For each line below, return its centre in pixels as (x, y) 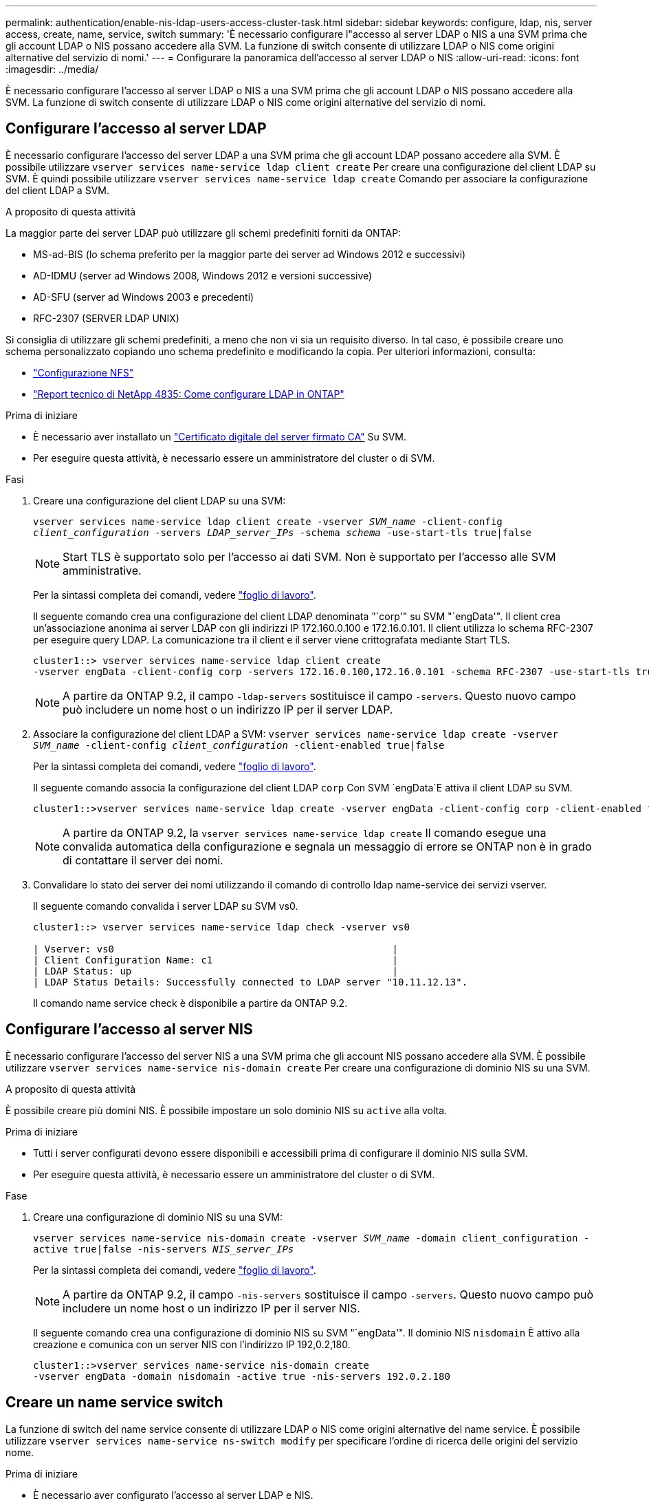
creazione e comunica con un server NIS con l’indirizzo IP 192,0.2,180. (192, 1344)
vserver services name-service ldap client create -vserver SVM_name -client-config (268, 521)
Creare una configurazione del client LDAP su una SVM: (159, 500)
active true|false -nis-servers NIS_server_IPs (164, 1249)
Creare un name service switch (114, 1403)
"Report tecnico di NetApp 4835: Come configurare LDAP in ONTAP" (189, 394)
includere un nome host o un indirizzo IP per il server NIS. (211, 1308)
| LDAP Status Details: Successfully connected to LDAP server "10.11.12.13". (251, 982)
